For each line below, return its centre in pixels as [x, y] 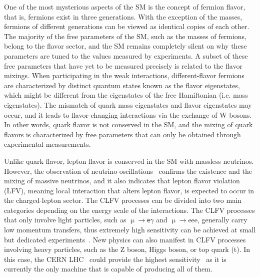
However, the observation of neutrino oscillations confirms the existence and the [128, 171]
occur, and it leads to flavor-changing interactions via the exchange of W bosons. [128, 114]
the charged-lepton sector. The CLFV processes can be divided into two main [123, 200]
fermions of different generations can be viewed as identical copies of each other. [127, 26]
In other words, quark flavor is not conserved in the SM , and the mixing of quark [128, 124]
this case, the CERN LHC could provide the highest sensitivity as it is [115, 259]
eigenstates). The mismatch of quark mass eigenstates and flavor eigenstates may [128, 104]
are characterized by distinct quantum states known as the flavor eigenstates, [122, 85]
